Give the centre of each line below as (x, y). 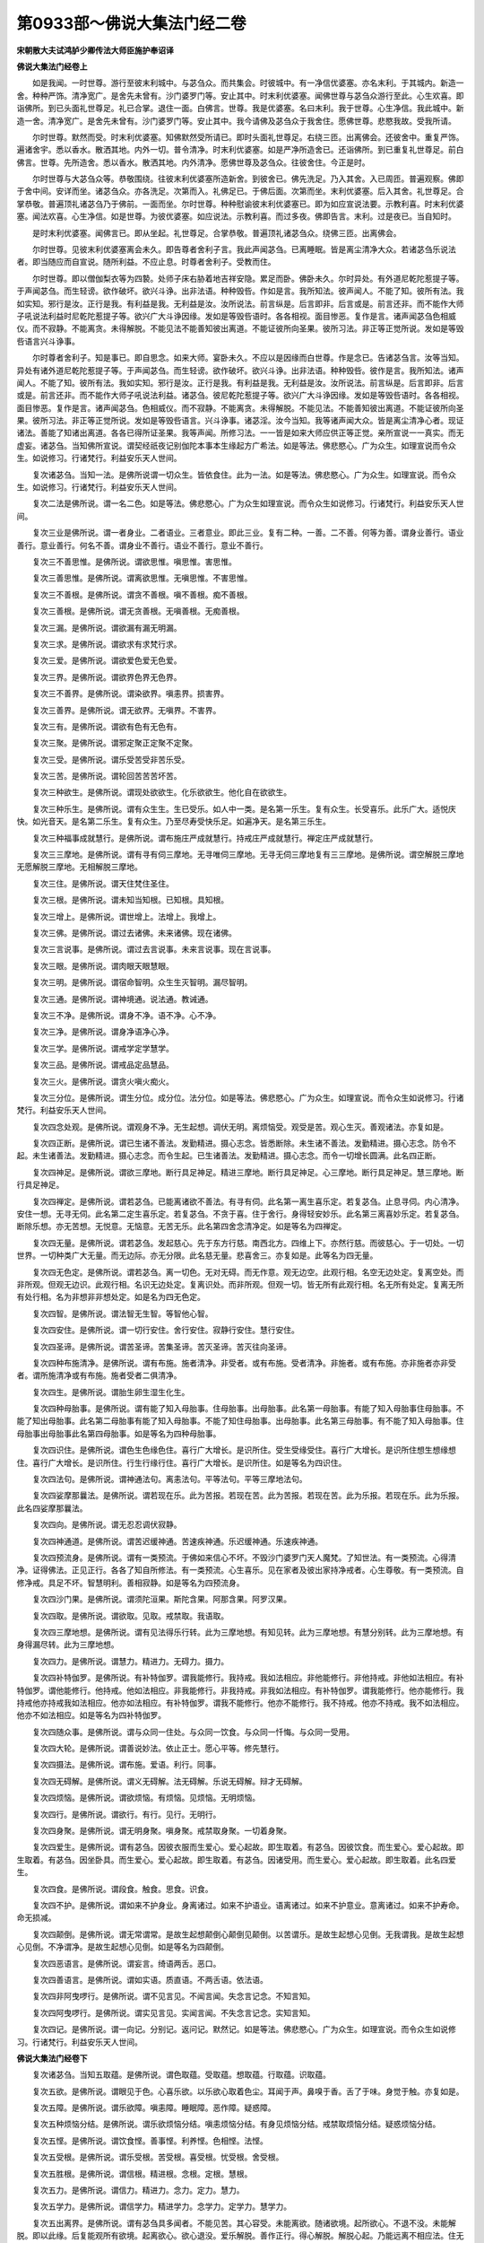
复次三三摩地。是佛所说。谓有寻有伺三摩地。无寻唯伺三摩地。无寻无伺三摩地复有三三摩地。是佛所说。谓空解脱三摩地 (248, 855)
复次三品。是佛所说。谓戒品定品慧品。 (103, 1065)
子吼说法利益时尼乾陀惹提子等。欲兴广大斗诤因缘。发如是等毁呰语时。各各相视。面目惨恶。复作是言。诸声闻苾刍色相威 (236, 316)
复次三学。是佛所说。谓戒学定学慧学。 (103, 1048)
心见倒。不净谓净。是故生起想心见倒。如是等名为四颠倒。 (122, 1947)
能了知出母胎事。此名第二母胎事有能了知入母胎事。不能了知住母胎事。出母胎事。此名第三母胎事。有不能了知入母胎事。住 (240, 1421)
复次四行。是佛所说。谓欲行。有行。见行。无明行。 (126, 1814)
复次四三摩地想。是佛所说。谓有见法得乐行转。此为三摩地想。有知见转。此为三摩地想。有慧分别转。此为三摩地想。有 (248, 1632)
